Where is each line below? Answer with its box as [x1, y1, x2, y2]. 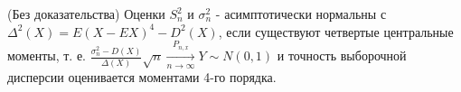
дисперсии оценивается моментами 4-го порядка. [7, 67, 277, 86]
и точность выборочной [277, 46, 407, 65]
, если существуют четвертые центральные [218, 22, 454, 41]
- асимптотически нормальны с [215, 5, 387, 23]
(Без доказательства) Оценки [7, 5, 165, 23]
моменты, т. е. [7, 46, 87, 65]
